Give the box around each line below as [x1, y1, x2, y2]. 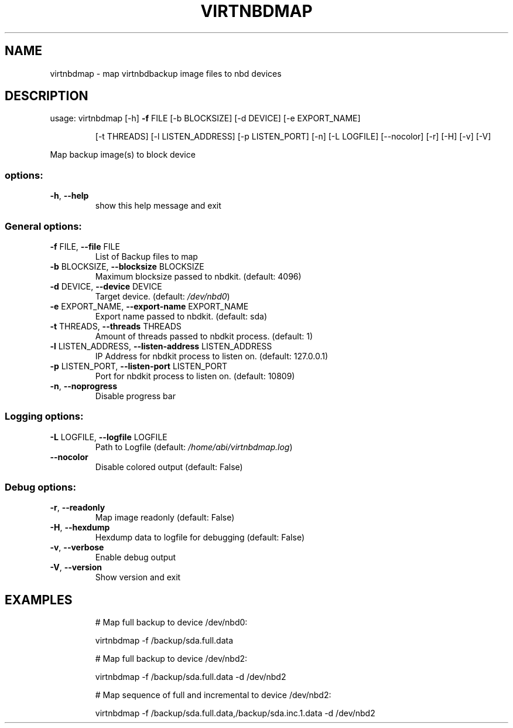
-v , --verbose [50, 542, 104, 553]
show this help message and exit [95, 200, 221, 211]
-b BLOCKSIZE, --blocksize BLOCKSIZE [50, 261, 204, 271]
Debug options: [5, 481, 76, 494]
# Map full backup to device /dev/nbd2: [95, 654, 248, 664]
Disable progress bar [95, 390, 176, 401]
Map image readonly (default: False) [95, 512, 235, 523]
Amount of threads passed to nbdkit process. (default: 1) [95, 331, 313, 341]
